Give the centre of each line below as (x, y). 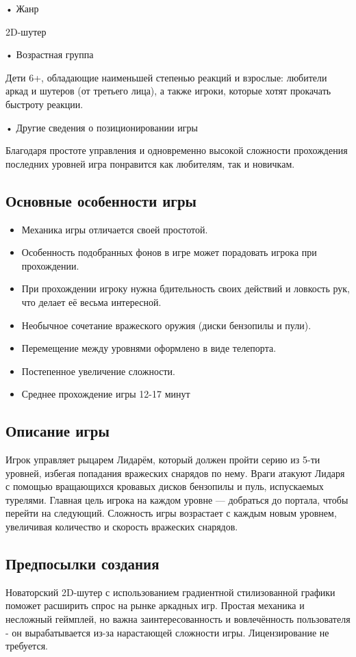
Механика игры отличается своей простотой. (115, 229)
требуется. (27, 646)
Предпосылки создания (82, 564)
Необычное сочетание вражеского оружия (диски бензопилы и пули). (166, 325)
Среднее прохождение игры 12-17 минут (106, 394)
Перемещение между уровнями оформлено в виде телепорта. (149, 348)
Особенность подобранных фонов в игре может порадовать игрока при (169, 252)
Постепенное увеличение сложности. (98, 371)
